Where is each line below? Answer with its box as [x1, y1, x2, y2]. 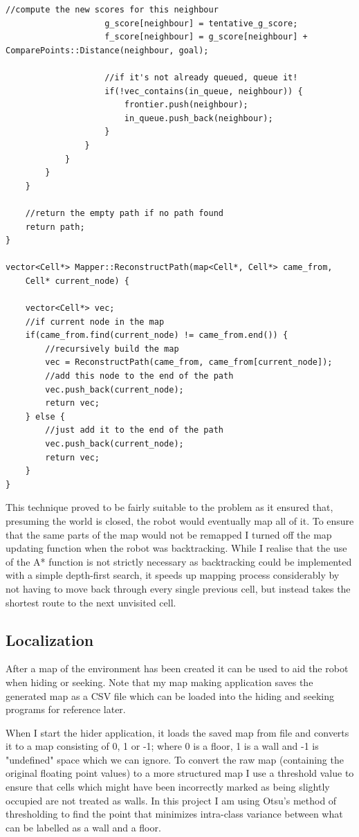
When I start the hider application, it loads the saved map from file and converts [6, 725, 349, 739]
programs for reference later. [6, 702, 126, 717]
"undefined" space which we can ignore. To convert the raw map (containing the [6, 752, 344, 766]
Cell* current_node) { [25, 276, 129, 286]
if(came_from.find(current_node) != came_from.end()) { [25, 330, 288, 341]
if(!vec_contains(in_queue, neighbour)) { [104, 86, 303, 96]
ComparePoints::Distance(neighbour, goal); [6, 45, 209, 55]
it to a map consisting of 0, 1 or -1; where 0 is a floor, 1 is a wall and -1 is [6, 739, 319, 753]
